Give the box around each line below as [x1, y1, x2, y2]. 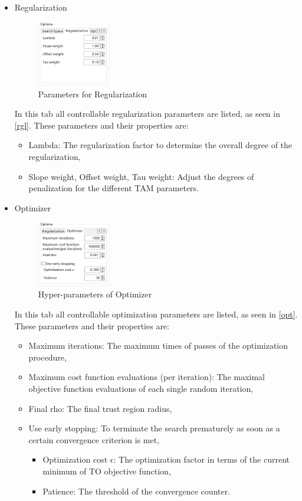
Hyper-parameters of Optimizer [38, 288, 152, 300]
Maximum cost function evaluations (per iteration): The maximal [28, 371, 265, 383]
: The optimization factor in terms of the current [113, 453, 290, 466]
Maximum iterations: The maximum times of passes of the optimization [28, 339, 288, 352]
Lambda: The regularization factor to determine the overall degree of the [28, 139, 293, 151]
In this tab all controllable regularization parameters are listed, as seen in [14, 107, 280, 120]
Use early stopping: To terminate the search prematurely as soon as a [28, 422, 280, 434]
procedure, [28, 351, 67, 363]
